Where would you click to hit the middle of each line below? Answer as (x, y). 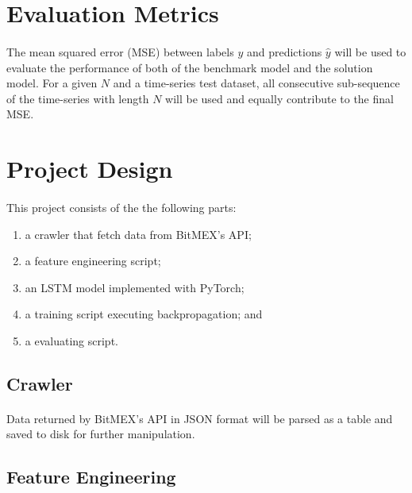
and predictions (284, 51)
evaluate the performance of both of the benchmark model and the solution (190, 67)
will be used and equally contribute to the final (279, 98)
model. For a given (52, 83)
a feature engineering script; (93, 261)
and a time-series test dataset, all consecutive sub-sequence (256, 83)
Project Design (90, 169)
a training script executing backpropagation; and (144, 314)
